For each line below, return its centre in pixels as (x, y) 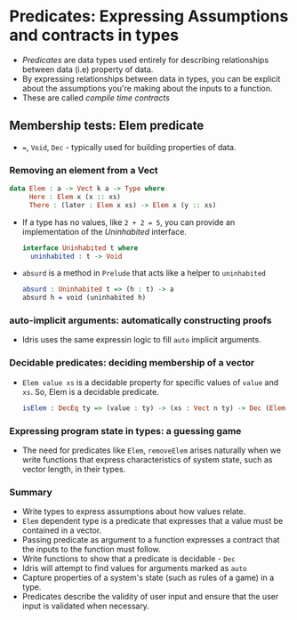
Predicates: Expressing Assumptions (149, 16)
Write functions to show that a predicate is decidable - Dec (128, 559)
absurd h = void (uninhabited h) (84, 298)
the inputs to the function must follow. (92, 550)
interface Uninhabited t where (80, 248)
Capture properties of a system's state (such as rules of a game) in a (148, 578)
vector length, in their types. (74, 469)
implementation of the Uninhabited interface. (104, 231)
